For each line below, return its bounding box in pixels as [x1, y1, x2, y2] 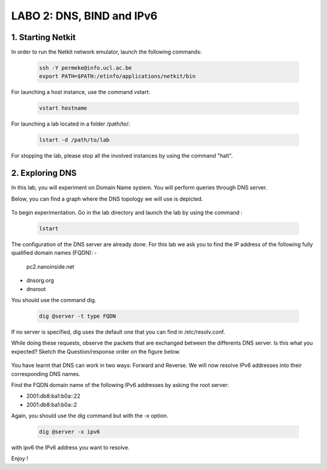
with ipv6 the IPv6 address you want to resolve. [11, 444, 130, 451]
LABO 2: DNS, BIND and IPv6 [11, 9, 157, 22]
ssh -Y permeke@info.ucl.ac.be [39, 64, 133, 72]
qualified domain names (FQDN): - [11, 249, 97, 257]
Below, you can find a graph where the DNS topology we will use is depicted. [11, 195, 203, 203]
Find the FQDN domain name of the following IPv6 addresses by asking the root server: [11, 381, 230, 388]
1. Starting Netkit [11, 32, 76, 42]
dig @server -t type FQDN [39, 312, 116, 320]
